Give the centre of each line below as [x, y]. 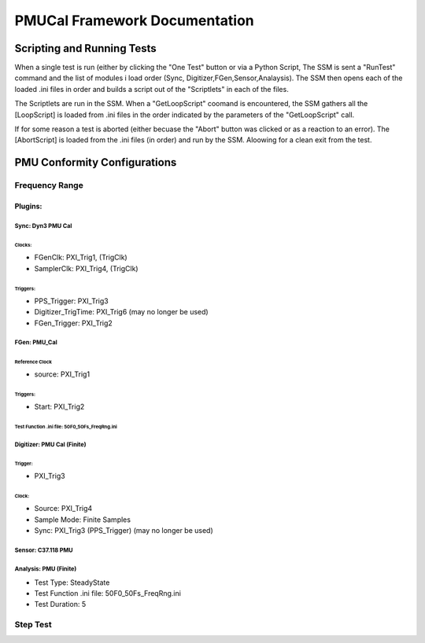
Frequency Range [49, 186]
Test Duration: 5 [60, 604]
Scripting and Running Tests [85, 48]
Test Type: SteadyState [72, 582]
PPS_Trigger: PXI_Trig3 [72, 301]
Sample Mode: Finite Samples [83, 520]
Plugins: [28, 206]
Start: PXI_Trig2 [59, 407]
